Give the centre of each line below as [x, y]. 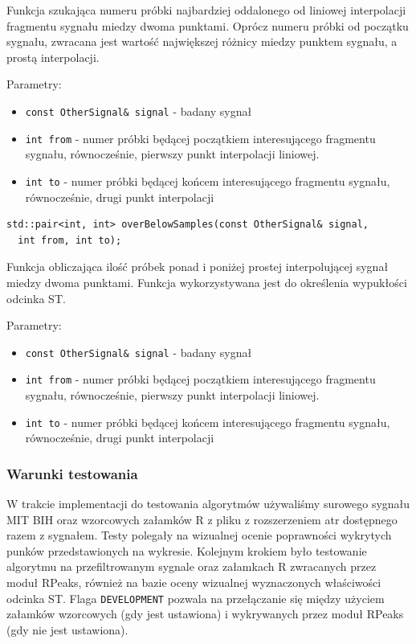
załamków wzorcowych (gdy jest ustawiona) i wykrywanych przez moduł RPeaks [205, 614]
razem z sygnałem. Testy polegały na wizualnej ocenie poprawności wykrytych [199, 535]
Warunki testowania [72, 473]
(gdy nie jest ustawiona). [67, 629]
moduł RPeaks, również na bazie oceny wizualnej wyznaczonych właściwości [194, 582]
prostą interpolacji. [53, 57]
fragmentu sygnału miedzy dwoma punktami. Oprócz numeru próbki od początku [208, 25]
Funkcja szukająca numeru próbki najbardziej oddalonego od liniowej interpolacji [206, 10]
